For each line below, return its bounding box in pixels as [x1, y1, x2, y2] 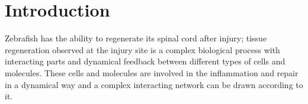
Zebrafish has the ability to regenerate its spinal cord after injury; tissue [5, 32, 267, 44]
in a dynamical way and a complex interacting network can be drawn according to [5, 78, 303, 90]
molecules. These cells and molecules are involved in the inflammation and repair [5, 66, 299, 79]
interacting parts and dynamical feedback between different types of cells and [5, 55, 285, 67]
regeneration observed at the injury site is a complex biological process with [5, 43, 280, 56]
